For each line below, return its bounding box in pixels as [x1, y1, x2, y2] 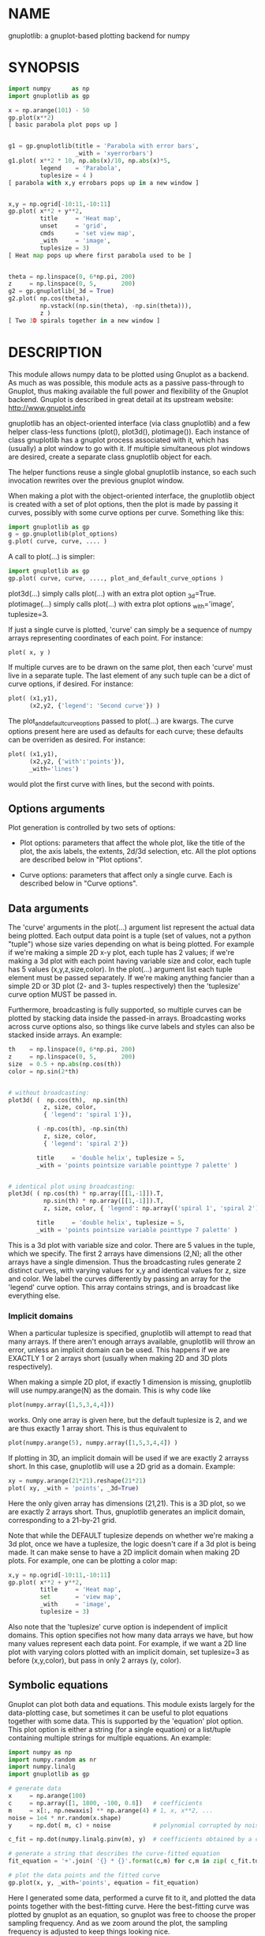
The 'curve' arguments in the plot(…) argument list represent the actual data [8, 923, 255, 932]
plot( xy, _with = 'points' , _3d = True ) [8, 1484, 140, 1492]
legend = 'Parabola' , [39, 164, 122, 172]
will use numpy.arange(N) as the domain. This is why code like [8, 1385, 211, 1395]
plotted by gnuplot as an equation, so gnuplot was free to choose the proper [8, 1909, 256, 1919]
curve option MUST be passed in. [8, 990, 118, 999]
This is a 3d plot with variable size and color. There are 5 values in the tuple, [8, 1240, 256, 1250]
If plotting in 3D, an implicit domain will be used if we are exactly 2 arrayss [8, 1453, 249, 1462]
